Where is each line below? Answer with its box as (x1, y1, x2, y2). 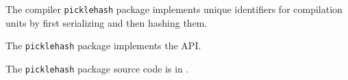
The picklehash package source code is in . (5, 61, 189, 75)
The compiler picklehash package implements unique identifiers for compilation (5, 2, 343, 16)
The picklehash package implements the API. (5, 38, 201, 53)
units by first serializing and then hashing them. (5, 15, 208, 29)
